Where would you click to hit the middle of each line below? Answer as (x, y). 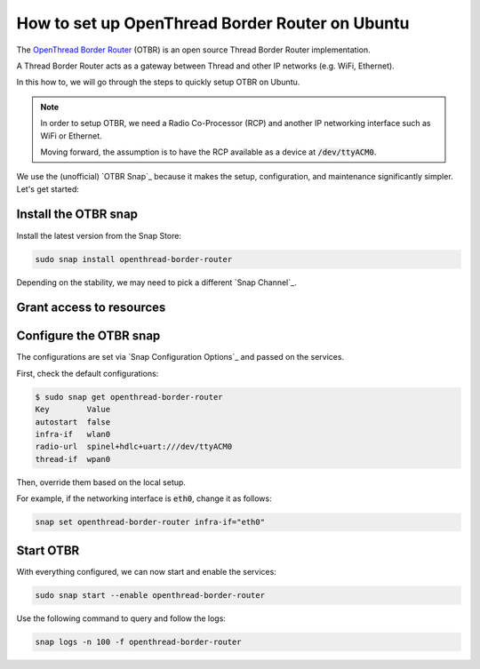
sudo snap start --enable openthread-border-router (150, 595)
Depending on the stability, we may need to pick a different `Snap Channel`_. (156, 282)
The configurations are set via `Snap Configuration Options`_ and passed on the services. (180, 357)
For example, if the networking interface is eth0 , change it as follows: (144, 498)
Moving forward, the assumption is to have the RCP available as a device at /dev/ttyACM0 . (208, 152)
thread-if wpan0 (73, 459)
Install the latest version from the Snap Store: (99, 235)
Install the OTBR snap (77, 215)
